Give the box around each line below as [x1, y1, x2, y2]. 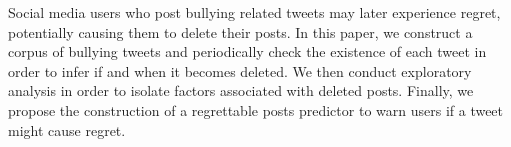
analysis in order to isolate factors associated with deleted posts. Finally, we [8, 80, 474, 101]
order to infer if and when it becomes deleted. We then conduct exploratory [8, 60, 472, 81]
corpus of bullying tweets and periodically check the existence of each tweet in [8, 41, 487, 62]
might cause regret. [8, 119, 126, 140]
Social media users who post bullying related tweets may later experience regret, [8, 2, 501, 22]
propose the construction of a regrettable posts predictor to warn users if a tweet [8, 99, 504, 120]
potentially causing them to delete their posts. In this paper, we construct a [8, 21, 473, 42]
